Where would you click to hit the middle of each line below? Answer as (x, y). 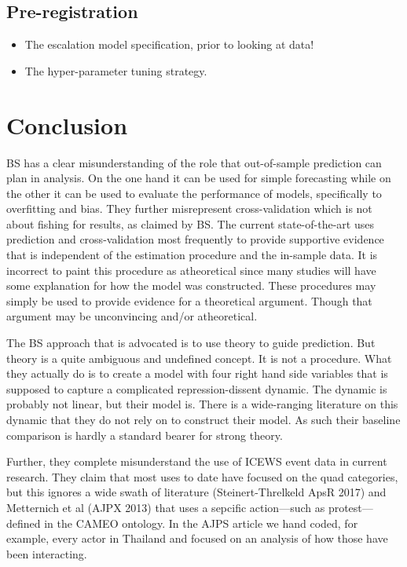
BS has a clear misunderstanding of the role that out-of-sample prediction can (194, 162)
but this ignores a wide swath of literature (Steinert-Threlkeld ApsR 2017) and (196, 492)
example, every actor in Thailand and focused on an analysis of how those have (197, 538)
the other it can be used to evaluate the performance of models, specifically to (194, 193)
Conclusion (67, 124)
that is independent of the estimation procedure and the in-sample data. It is (192, 255)
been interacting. (47, 553)
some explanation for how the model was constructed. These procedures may (191, 285)
